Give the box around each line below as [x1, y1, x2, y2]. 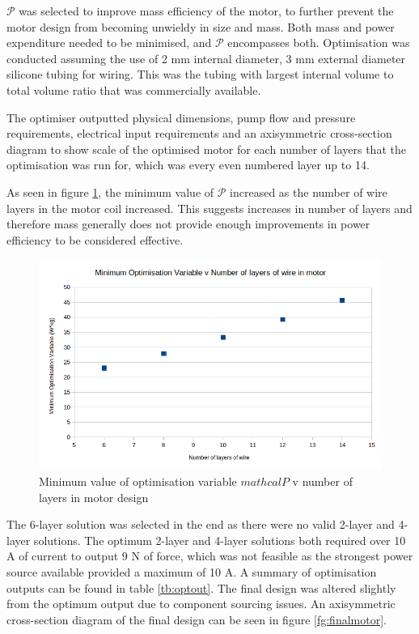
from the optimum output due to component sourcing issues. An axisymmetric [6, 595, 396, 612]
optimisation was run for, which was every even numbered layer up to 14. [6, 156, 370, 173]
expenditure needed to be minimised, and [6, 34, 212, 51]
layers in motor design [39, 488, 149, 505]
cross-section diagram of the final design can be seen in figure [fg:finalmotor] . [6, 611, 387, 628]
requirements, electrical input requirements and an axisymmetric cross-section [6, 125, 392, 142]
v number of [292, 472, 353, 489]
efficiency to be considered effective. [6, 231, 184, 248]
